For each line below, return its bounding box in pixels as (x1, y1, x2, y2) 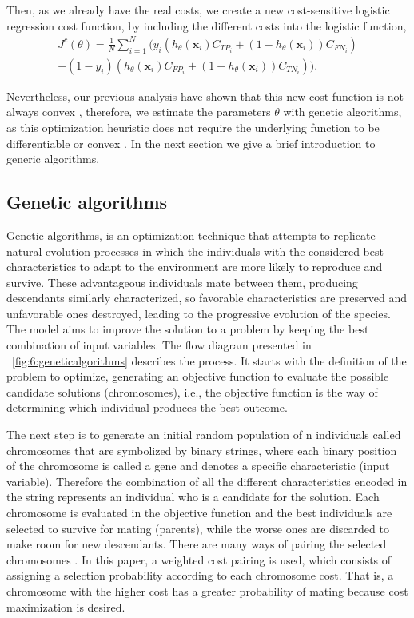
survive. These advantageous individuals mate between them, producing (6, 273, 358, 290)
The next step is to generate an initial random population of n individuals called (6, 426, 401, 443)
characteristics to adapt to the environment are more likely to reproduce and (6, 258, 383, 275)
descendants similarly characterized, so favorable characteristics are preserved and (6, 289, 407, 306)
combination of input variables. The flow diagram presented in (6, 337, 312, 353)
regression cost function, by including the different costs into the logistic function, (6, 17, 407, 34)
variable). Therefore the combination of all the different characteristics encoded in (6, 472, 408, 489)
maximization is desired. (6, 598, 125, 615)
